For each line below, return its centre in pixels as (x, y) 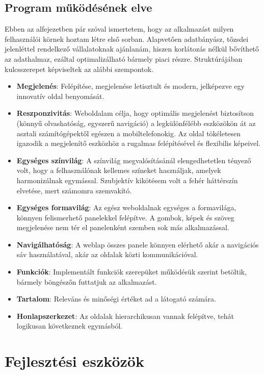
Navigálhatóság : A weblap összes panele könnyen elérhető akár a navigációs (138, 244)
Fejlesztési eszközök (74, 361)
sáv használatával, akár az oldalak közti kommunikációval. (107, 254)
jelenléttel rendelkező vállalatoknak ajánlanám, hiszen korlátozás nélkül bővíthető (132, 49)
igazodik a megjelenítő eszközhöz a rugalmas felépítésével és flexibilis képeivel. (139, 143)
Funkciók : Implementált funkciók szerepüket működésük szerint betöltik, (132, 272)
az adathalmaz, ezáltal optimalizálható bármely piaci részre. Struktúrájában (124, 58)
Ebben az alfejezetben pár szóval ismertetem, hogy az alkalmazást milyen (119, 29)
